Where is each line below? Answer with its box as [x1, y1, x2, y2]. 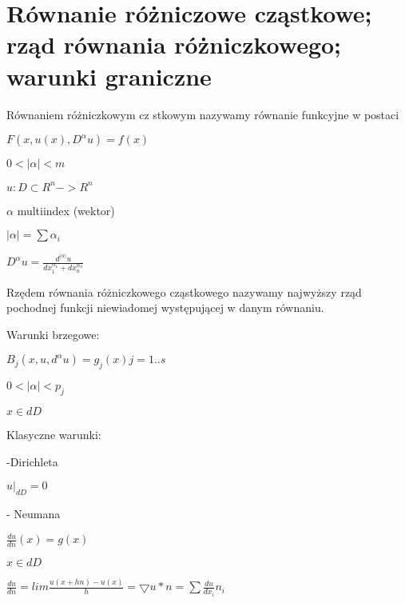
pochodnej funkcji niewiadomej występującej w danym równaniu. [6, 299, 324, 316]
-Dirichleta [6, 453, 58, 469]
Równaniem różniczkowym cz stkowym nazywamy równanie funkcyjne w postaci [6, 106, 399, 122]
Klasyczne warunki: [6, 425, 101, 442]
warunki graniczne [6, 59, 212, 92]
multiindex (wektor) [17, 202, 115, 218]
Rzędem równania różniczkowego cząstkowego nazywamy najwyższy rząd [6, 283, 362, 300]
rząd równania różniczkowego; [6, 28, 342, 61]
